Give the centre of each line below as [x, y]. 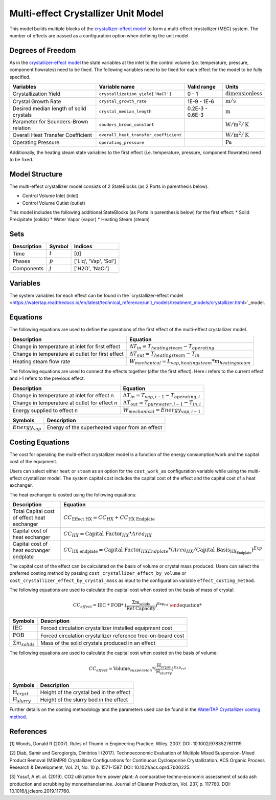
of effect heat [29, 518]
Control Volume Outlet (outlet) [54, 203]
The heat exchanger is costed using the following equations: [73, 494]
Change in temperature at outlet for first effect [68, 354]
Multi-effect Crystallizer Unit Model [86, 13]
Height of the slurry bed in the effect [84, 700]
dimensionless [244, 94]
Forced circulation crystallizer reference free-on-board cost [112, 636]
